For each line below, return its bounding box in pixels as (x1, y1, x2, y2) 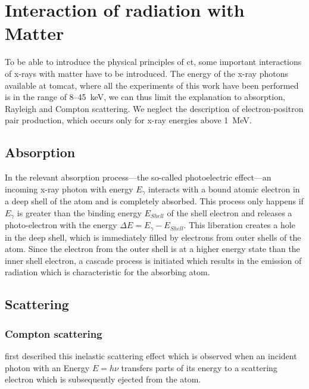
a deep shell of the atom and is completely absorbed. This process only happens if (5, 195, 304, 207)
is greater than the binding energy (17, 206, 142, 219)
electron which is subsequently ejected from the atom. (5, 373, 201, 385)
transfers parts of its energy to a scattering (121, 361, 277, 374)
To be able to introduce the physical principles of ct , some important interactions (5, 55, 302, 68)
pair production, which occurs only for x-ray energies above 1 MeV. (5, 114, 252, 126)
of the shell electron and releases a (167, 206, 292, 219)
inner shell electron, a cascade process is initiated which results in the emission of (5, 254, 302, 266)
